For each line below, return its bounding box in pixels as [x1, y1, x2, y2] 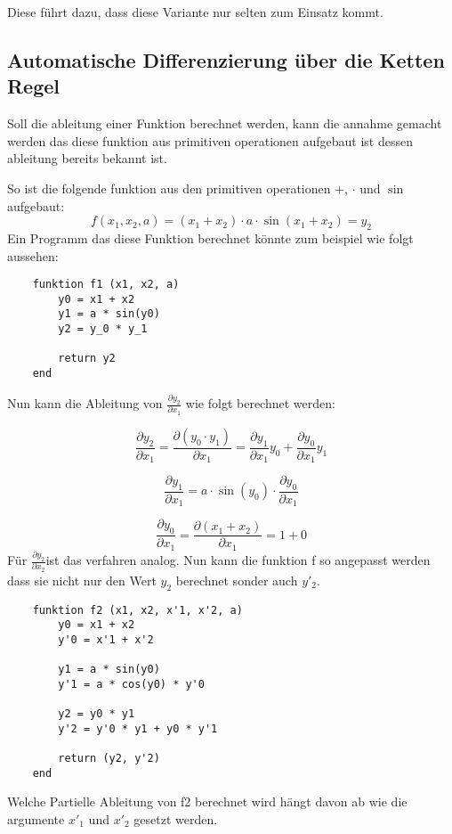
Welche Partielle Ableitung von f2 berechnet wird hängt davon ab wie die [7, 792, 408, 811]
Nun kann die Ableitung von [7, 394, 163, 412]
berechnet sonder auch [175, 570, 298, 589]
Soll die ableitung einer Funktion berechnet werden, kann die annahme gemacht [7, 114, 442, 133]
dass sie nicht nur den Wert [7, 570, 157, 589]
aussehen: [7, 246, 59, 265]
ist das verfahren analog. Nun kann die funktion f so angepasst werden [45, 551, 431, 569]
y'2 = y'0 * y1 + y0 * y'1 [58, 722, 218, 735]
